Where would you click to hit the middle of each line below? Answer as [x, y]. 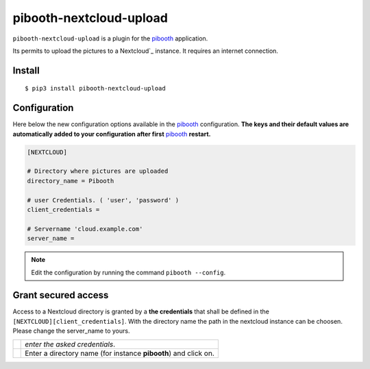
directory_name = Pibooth [71, 181]
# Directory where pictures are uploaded [98, 171]
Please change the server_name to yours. [71, 331]
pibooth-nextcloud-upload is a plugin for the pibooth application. [110, 38]
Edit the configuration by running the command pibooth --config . [128, 272]
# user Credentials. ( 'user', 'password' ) [103, 200]
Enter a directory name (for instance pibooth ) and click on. [120, 353]
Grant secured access [61, 295]
